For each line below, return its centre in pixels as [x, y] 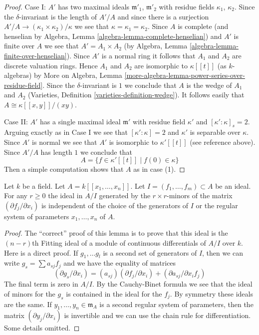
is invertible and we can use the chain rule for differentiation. [157, 315]
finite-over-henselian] [35, 55]
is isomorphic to [133, 142]
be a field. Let [44, 185]
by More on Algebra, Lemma [78, 75]
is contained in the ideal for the [114, 293]
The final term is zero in [41, 284]
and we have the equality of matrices [120, 263]
